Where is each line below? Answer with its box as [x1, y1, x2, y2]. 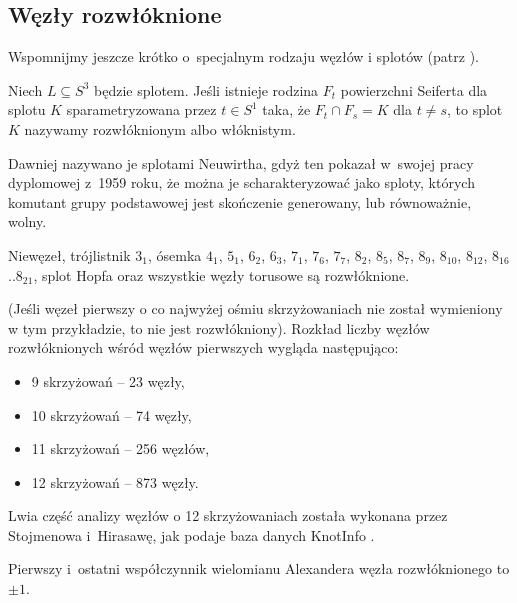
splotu [8, 99, 46, 120]
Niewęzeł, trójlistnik [8, 244, 131, 265]
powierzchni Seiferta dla [340, 79, 488, 100]
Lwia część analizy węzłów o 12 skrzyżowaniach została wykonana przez [8, 505, 448, 526]
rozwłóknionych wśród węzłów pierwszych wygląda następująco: [8, 337, 399, 358]
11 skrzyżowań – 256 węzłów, [31, 438, 210, 459]
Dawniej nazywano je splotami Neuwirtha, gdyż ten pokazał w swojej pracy [8, 152, 474, 173]
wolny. [8, 211, 47, 232]
